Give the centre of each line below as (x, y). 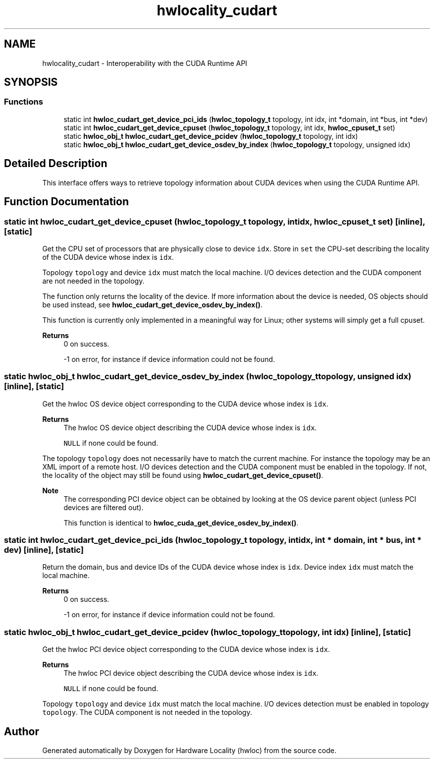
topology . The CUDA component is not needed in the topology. (147, 712)
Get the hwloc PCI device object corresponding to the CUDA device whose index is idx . (186, 649)
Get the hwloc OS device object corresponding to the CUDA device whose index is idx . (185, 404)
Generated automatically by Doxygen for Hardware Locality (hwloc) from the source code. (189, 750)
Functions (24, 102)
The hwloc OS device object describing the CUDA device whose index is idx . (190, 427)
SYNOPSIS (31, 82)
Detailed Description (56, 164)
